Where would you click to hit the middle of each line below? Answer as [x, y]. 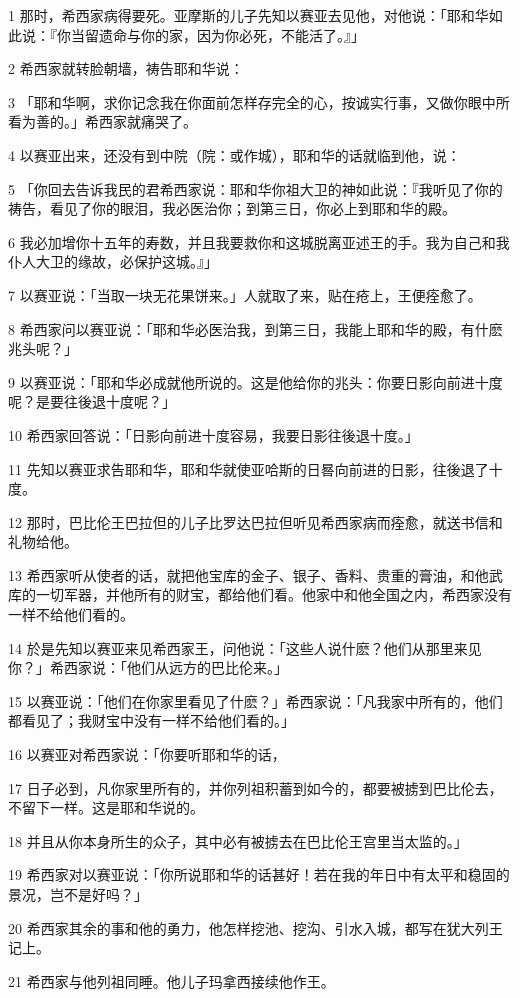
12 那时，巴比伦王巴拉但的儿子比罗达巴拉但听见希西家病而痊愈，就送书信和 [255, 521]
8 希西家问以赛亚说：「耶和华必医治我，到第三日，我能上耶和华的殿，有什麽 [255, 328]
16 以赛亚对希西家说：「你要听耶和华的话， [147, 754]
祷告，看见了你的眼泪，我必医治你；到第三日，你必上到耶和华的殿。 [232, 208]
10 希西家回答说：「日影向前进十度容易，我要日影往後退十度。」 [213, 434]
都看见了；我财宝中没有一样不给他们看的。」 [151, 720]
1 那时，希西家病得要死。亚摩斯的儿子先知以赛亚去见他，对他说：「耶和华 [248, 15]
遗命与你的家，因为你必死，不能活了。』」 [231, 34]
